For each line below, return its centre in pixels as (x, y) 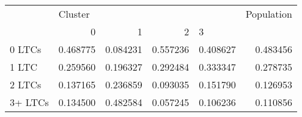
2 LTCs (26, 84)
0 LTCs (26, 49)
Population (269, 14)
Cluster (74, 14)
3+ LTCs (29, 102)
